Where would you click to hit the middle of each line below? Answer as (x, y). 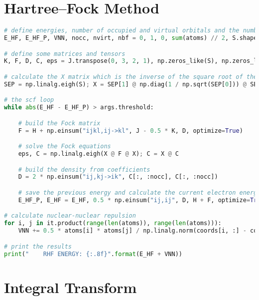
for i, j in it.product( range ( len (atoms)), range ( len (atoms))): (113, 223)
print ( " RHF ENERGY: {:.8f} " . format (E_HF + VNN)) (93, 254)
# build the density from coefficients (84, 169)
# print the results (38, 246)
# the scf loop (29, 100)
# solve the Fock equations (65, 147)
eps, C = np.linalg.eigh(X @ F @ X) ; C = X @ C (98, 154)
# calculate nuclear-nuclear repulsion (70, 216)
